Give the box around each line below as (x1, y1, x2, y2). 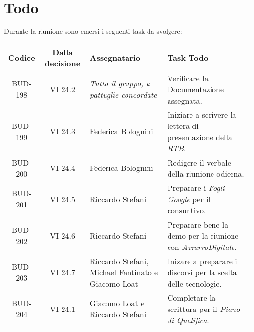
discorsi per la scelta (167, 266, 237, 278)
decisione (45, 57, 81, 69)
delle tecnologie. (167, 277, 222, 289)
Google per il (167, 193, 211, 205)
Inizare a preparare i (167, 255, 237, 267)
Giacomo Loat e (89, 297, 145, 309)
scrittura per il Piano (167, 303, 240, 314)
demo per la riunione (167, 229, 239, 241)
